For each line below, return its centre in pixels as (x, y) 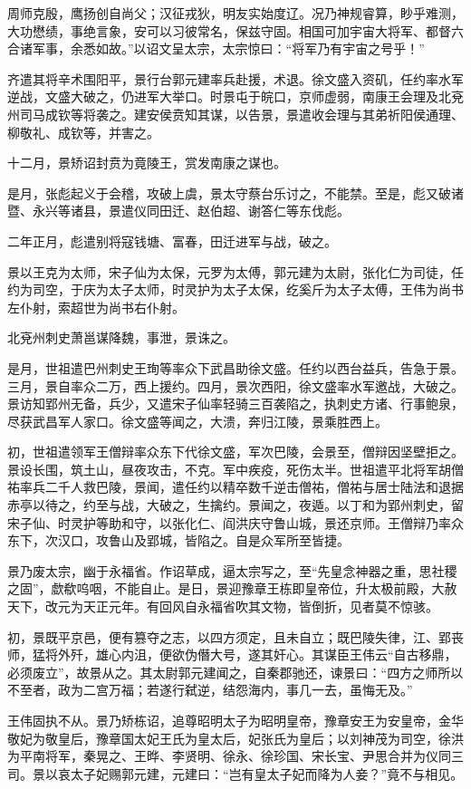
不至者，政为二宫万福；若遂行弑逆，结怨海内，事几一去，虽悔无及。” (210, 690)
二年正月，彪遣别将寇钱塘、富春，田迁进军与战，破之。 (172, 241)
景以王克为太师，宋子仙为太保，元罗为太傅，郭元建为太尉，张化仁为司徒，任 (235, 271)
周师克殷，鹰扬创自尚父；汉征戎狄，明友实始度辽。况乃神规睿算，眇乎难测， (235, 13)
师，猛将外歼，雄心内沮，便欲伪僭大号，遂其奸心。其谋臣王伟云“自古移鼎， (232, 654)
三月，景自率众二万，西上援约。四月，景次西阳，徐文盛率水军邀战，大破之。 (235, 385)
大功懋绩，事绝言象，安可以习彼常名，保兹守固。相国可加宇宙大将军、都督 (229, 30)
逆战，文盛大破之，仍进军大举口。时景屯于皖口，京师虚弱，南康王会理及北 (229, 96)
